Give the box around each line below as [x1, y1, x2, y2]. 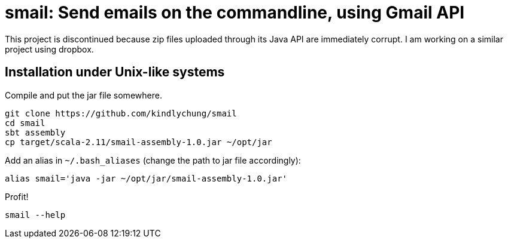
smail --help [5, 210, 66, 220]
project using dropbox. [5, 44, 94, 54]
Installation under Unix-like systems [5, 64, 225, 80]
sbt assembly [5, 127, 66, 137]
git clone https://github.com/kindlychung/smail [5, 108, 237, 118]
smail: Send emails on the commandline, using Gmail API [5, 2, 465, 23]
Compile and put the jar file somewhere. [5, 90, 162, 100]
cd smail [5, 118, 45, 128]
